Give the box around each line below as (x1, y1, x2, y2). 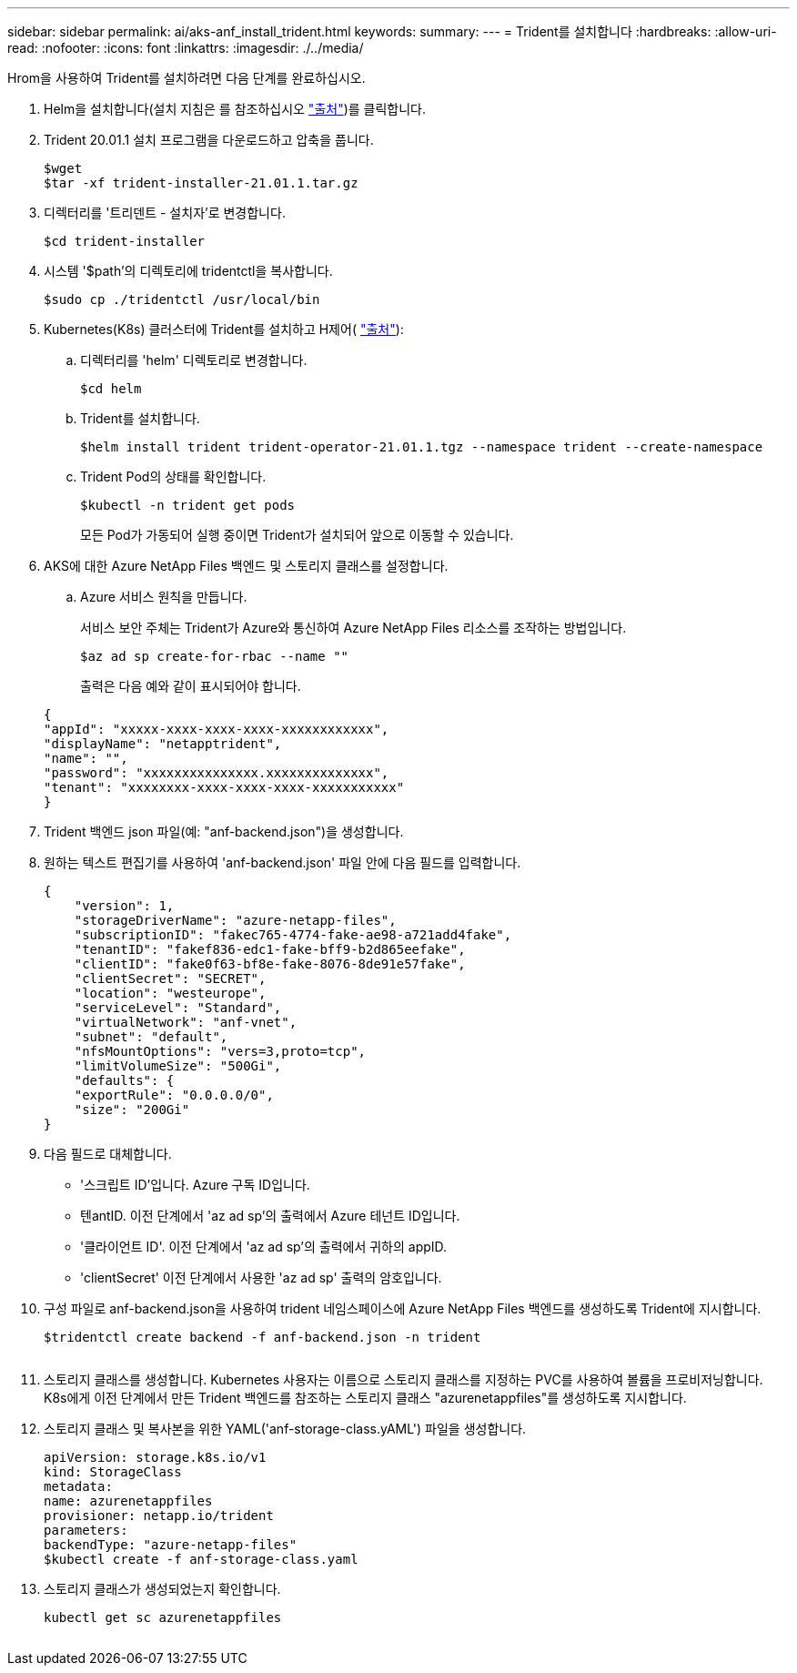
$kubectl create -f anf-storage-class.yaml (44, 1552, 358, 1567)
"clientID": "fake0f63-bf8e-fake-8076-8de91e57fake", (74, 957, 466, 971)
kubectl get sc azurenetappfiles (44, 1610, 282, 1625)
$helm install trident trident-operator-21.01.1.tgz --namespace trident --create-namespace (80, 440, 763, 454)
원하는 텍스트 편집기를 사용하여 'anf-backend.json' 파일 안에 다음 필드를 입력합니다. (44, 855, 521, 870)
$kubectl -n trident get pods (80, 498, 296, 512)
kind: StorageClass (44, 1465, 182, 1479)
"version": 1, (74, 898, 175, 913)
